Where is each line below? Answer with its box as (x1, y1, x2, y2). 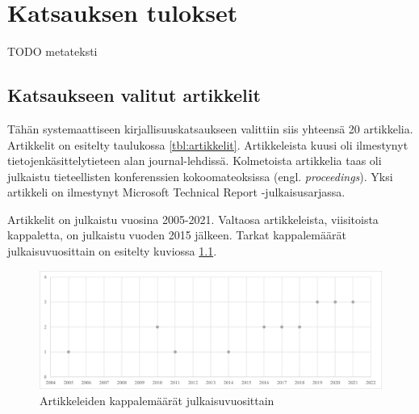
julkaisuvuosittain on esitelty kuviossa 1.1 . (7, 243, 217, 260)
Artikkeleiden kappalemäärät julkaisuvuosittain (40, 391, 274, 408)
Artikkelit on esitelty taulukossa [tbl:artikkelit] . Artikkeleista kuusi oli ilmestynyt (7, 136, 409, 153)
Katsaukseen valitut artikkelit (7, 82, 261, 108)
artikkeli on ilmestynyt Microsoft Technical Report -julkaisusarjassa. (7, 184, 346, 201)
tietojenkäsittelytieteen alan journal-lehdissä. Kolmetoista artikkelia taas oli (7, 152, 382, 169)
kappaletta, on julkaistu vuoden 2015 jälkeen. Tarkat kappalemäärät (7, 226, 346, 243)
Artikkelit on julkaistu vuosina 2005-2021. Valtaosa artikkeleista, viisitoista (7, 210, 379, 227)
